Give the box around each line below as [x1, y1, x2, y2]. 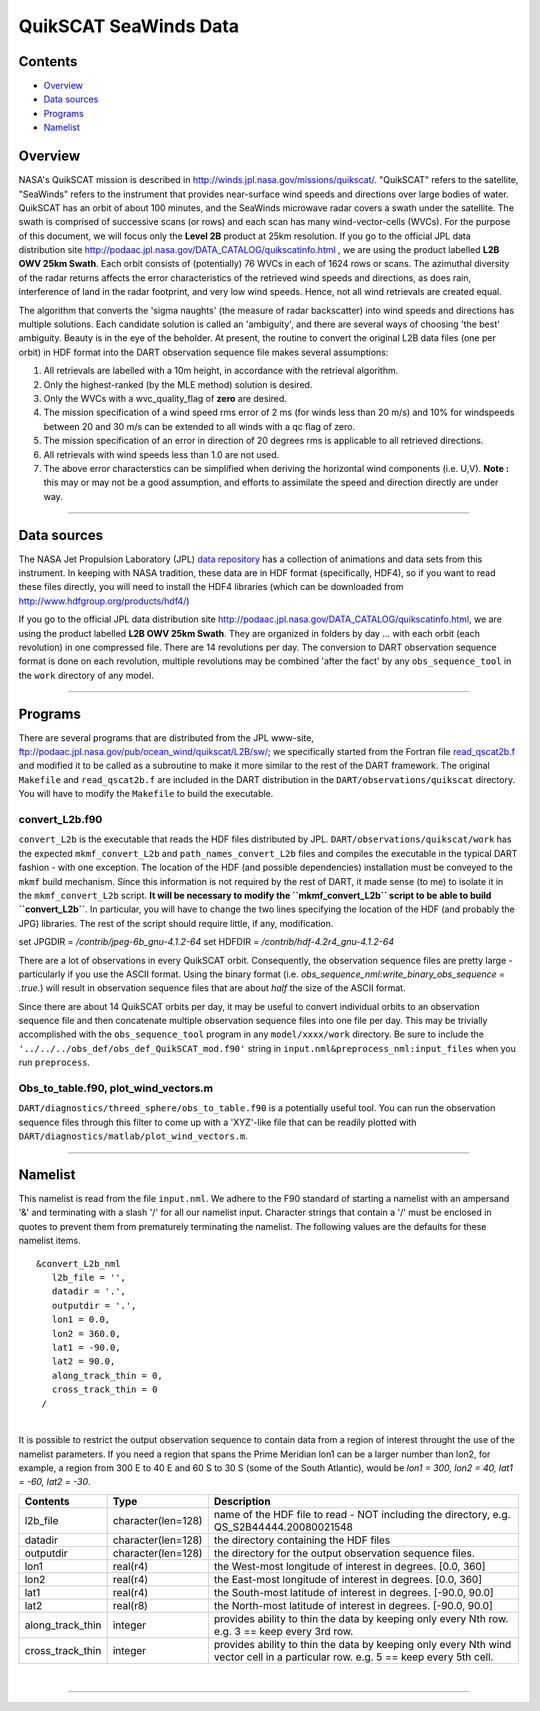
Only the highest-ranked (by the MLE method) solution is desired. [43, 378, 313, 390]
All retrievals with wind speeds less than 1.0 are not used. [43, 448, 280, 460]
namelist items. [18, 1235, 81, 1247]
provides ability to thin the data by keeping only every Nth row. [213, 1611, 509, 1625]
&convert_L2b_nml [36, 1258, 121, 1269]
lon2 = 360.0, [51, 1328, 121, 1339]
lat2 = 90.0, [51, 1356, 116, 1367]
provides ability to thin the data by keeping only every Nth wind [213, 1637, 512, 1651]
